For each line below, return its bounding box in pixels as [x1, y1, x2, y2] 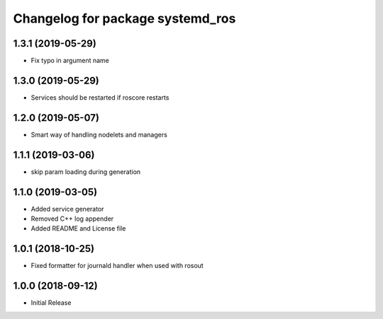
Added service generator [30, 204, 104, 213]
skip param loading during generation [30, 167, 141, 176]
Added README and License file [30, 224, 126, 233]
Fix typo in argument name [30, 57, 109, 65]
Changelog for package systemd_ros [13, 11, 236, 26]
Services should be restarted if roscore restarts [30, 93, 170, 102]
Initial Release [30, 298, 72, 307]
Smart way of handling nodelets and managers [30, 130, 168, 139]
